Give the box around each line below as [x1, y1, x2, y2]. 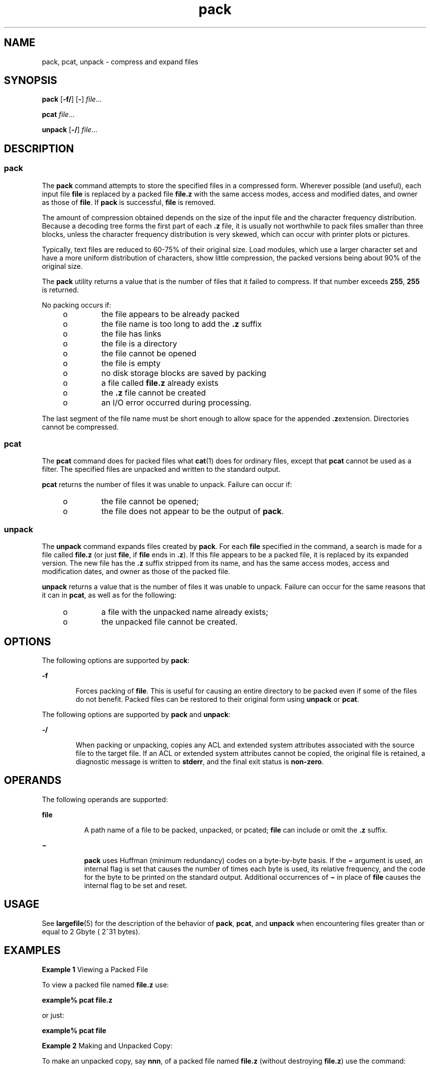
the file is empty [101, 358, 161, 368]
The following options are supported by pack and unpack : [42, 710, 231, 719]
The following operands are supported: [42, 795, 168, 804]
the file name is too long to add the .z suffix [101, 318, 262, 329]
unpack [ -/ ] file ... [42, 125, 98, 134]
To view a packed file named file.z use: [42, 980, 169, 989]
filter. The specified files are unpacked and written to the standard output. [42, 465, 281, 474]
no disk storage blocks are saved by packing [101, 368, 267, 378]
